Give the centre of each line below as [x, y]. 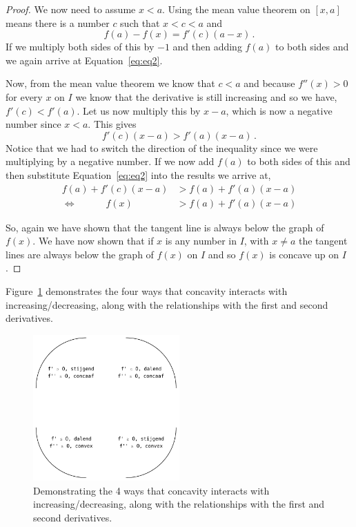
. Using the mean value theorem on [236, 9]
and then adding [207, 47]
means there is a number [58, 22]
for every [24, 96]
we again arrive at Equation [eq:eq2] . [84, 60]
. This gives [112, 124]
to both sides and [312, 47]
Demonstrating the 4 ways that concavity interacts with [151, 490]
